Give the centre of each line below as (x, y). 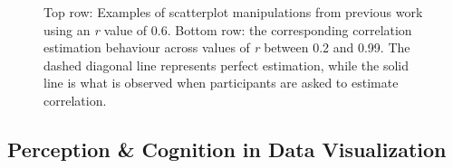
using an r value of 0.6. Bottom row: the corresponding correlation (228, 29)
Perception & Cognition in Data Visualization (227, 149)
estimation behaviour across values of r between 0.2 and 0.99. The (227, 47)
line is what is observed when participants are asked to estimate (221, 83)
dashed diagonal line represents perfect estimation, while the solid (226, 65)
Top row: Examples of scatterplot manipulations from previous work (233, 12)
